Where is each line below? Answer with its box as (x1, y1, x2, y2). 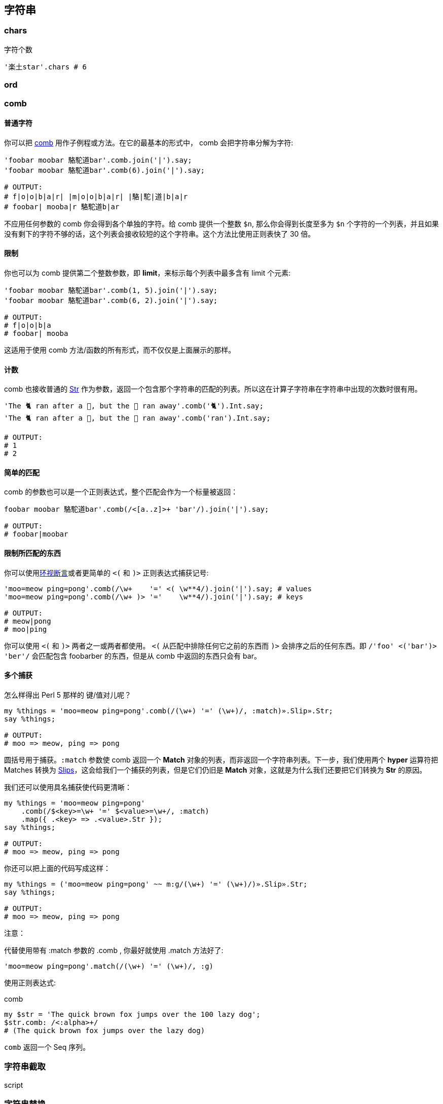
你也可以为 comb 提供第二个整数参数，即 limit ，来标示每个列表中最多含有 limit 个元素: (4, 268, 291, 277)
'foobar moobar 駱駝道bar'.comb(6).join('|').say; (4, 166, 205, 174)
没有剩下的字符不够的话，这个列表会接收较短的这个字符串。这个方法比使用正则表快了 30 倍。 (4, 229, 315, 238)
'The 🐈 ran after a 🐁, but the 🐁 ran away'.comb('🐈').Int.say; (4, 402, 264, 410)
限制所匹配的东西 (4, 549, 61, 558)
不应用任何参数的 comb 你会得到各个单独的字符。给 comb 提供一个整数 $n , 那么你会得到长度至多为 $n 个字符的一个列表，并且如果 (4, 219, 439, 228)
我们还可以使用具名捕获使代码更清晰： (4, 782, 132, 791)
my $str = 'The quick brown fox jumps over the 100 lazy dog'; (4, 1010, 261, 1018)
